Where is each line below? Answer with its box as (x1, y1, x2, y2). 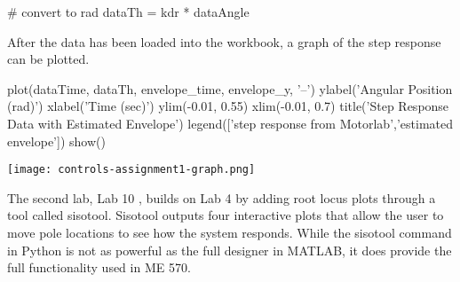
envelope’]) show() (7, 131, 106, 150)
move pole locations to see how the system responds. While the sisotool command (7, 223, 452, 241)
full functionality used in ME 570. (7, 258, 191, 277)
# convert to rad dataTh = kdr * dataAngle (7, 3, 250, 20)
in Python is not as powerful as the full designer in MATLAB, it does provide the (7, 240, 452, 259)
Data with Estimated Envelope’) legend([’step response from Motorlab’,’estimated (7, 114, 453, 132)
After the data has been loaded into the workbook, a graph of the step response (7, 32, 441, 51)
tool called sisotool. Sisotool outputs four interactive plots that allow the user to (7, 206, 444, 224)
